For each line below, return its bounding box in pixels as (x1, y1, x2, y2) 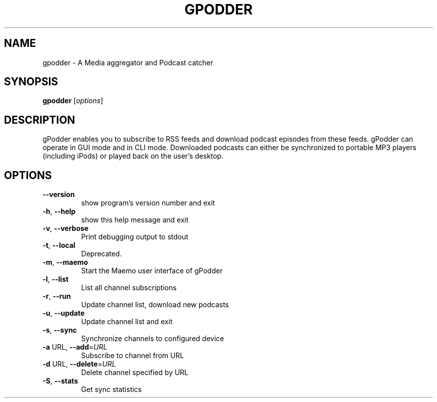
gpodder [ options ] (42, 96, 103, 105)
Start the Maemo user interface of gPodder (81, 266, 223, 275)
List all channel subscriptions (81, 283, 177, 292)
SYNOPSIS (4, 75, 58, 88)
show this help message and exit (81, 215, 189, 224)
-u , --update (42, 309, 85, 318)
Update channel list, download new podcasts (81, 300, 229, 309)
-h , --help (42, 207, 76, 216)
